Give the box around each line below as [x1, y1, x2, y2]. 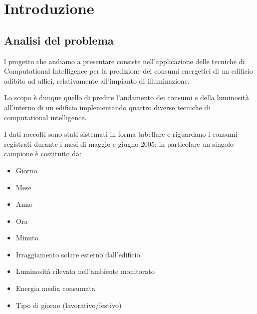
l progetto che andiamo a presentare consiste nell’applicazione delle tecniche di [4, 56, 245, 66]
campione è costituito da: [4, 148, 82, 159]
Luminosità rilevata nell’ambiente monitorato [16, 266, 155, 276]
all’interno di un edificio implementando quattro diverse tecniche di [4, 102, 210, 112]
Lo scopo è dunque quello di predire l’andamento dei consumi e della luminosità [4, 92, 249, 103]
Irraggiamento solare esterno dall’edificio [16, 249, 140, 259]
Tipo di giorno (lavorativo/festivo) [16, 299, 122, 310]
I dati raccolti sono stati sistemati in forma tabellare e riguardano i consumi [4, 129, 238, 139]
